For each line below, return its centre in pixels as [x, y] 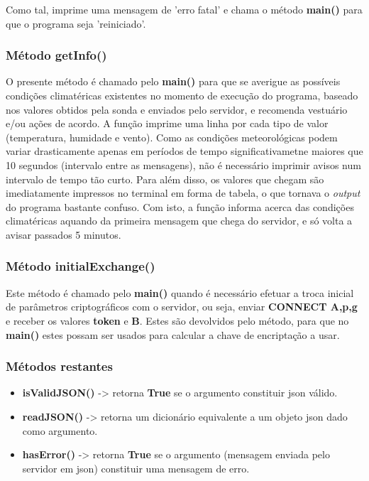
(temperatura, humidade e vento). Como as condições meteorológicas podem [172, 137]
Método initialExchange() [81, 266]
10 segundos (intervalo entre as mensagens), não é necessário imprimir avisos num [183, 164]
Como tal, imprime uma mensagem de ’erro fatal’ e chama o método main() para [184, 9]
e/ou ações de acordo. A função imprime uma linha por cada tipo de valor [167, 123]
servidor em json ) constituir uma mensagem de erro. [136, 468]
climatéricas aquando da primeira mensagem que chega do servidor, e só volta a [179, 221]
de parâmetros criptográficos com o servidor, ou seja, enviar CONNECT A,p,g [182, 307]
